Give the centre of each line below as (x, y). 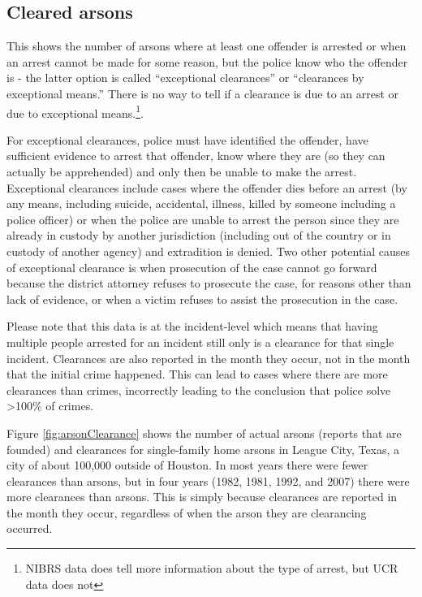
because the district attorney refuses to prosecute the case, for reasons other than (209, 283)
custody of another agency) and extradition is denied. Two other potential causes (209, 251)
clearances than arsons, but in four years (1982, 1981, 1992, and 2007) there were (208, 480)
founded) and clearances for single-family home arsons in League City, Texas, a (203, 449)
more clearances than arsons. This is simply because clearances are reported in (202, 497)
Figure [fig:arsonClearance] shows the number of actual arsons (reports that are (204, 433)
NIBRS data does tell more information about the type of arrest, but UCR (212, 568)
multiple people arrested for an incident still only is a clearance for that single (200, 342)
